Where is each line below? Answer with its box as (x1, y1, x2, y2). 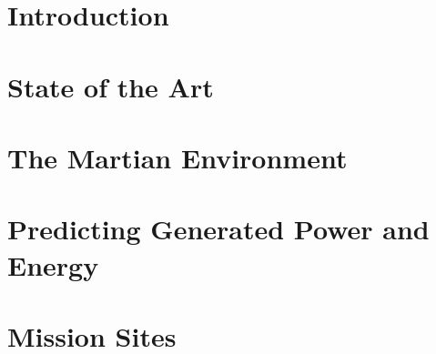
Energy (7, 246, 99, 283)
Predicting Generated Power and (7, 210, 430, 248)
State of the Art (7, 67, 214, 105)
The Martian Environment (7, 138, 348, 176)
